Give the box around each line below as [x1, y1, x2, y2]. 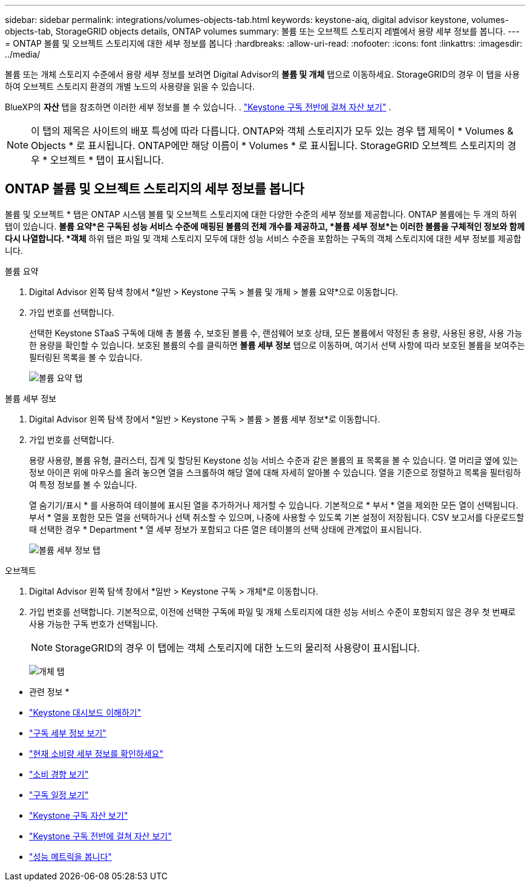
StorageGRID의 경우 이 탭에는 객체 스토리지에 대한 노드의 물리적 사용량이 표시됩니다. [55, 641, 420, 654]
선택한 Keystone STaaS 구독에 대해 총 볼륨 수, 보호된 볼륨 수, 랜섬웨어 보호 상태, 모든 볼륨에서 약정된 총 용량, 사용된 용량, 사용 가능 [29, 327, 523, 338]
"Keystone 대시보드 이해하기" [29, 707, 142, 718]
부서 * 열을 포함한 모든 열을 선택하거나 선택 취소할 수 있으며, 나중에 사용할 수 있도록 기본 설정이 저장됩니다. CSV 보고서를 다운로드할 [29, 511, 525, 522]
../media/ [5, 49, 41, 59]
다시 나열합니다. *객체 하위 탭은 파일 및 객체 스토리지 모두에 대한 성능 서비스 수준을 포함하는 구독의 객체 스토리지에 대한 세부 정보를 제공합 [5, 233, 522, 244]
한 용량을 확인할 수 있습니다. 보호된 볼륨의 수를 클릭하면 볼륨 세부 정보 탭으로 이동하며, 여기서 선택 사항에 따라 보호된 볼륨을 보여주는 [29, 339, 525, 350]
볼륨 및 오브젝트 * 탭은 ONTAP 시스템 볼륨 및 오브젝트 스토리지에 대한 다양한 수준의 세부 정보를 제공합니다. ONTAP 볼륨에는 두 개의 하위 [5, 208, 517, 219]
